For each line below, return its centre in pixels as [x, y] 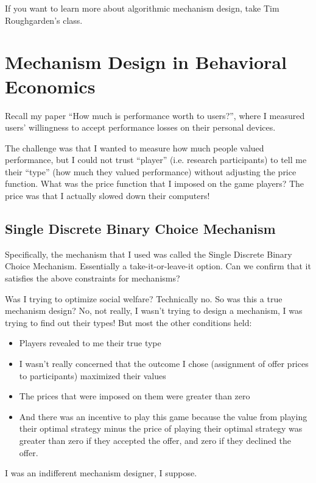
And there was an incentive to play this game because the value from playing [163, 416]
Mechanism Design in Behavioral [146, 62]
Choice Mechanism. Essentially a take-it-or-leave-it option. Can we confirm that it [158, 266]
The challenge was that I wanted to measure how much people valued [135, 147]
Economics [50, 86]
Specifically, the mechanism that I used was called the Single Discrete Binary [149, 254]
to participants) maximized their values [93, 375]
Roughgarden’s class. [44, 20]
